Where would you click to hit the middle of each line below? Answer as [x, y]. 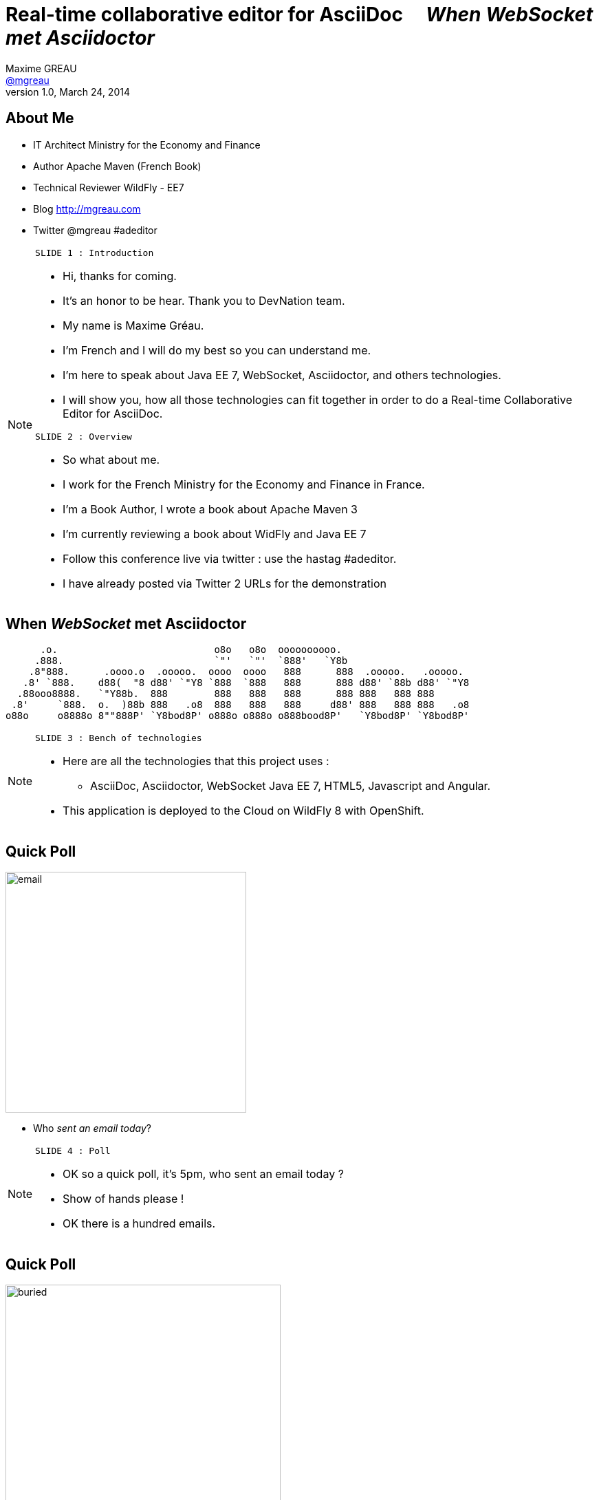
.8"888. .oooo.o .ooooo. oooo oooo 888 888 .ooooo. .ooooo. [246, 672]
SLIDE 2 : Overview [84, 436]
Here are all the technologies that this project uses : [196, 761]
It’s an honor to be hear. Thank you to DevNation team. [204, 300]
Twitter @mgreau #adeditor [95, 230]
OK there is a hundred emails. [139, 1224]
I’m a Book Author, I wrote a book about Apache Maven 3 [210, 509]
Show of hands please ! [123, 1199]
